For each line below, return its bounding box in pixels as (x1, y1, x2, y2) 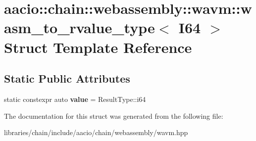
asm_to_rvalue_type (4, 17, 155, 38)
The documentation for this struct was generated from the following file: (4, 110, 223, 121)
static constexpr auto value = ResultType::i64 (4, 94, 146, 104)
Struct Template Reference (4, 37, 192, 57)
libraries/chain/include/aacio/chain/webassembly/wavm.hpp (4, 127, 188, 138)
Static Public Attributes (4, 71, 130, 86)
